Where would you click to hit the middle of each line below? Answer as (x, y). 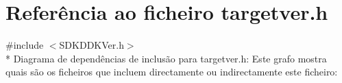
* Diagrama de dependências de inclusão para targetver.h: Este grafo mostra (166, 58)
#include (25, 45)
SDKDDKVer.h (91, 45)
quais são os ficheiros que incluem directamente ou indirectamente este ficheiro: (172, 72)
